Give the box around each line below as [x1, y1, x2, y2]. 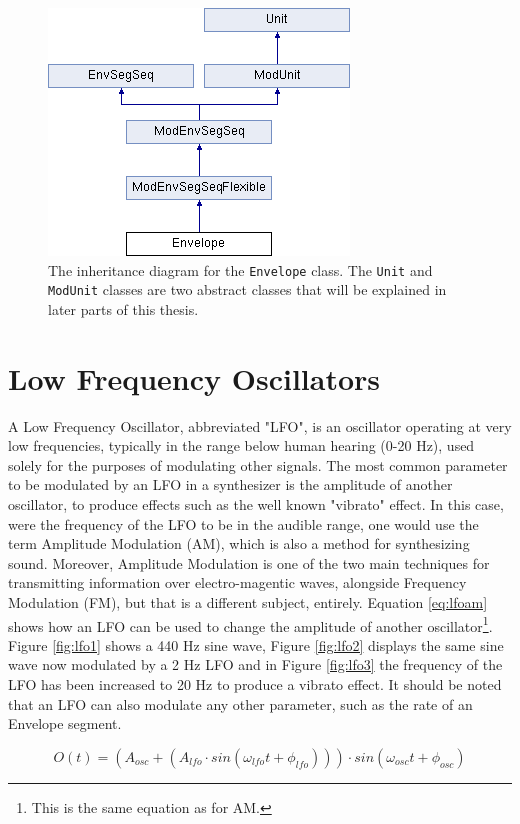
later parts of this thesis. [48, 298, 199, 319]
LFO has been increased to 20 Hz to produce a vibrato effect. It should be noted [8, 674, 502, 694]
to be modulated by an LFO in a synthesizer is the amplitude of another [8, 474, 453, 495]
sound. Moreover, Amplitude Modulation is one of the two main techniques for [8, 552, 490, 573]
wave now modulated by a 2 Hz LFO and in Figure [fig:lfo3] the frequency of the [8, 654, 503, 675]
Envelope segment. [8, 713, 122, 734]
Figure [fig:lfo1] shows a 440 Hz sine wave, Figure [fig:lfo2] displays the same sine [8, 634, 504, 655]
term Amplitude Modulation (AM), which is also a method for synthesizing [8, 533, 470, 554]
